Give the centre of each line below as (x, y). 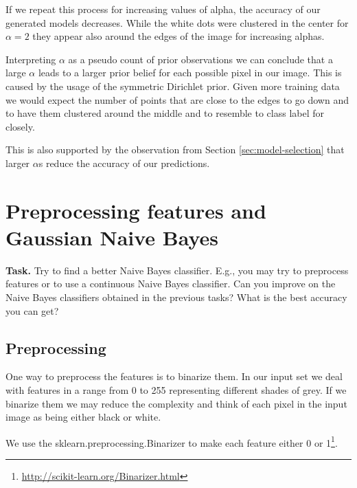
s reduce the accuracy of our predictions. (124, 163)
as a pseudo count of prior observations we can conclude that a (200, 59)
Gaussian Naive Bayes (112, 237)
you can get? (32, 310)
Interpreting (31, 59)
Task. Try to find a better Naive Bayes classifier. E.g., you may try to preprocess (177, 270)
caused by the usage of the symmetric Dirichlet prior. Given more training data (173, 86)
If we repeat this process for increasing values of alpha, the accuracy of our (163, 9)
